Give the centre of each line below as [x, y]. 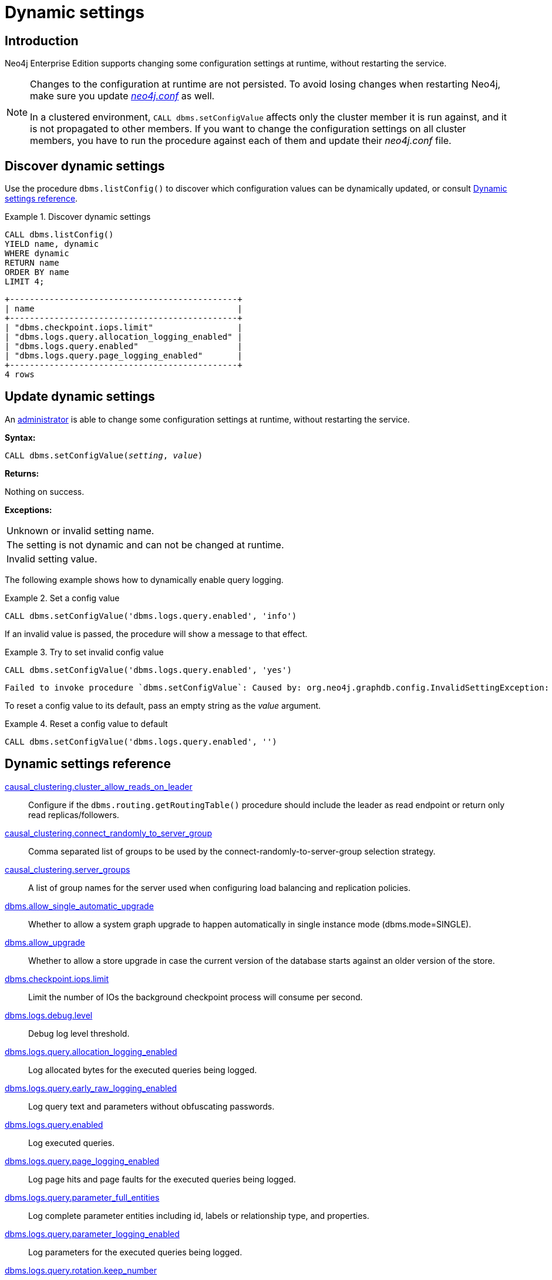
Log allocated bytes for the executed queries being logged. [143, 1070]
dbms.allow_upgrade [45, 942]
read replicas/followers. [74, 815]
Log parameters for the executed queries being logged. [135, 1252]
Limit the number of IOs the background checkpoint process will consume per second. [196, 997]
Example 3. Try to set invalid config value [84, 652]
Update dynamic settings [80, 397]
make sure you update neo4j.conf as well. [122, 96]
